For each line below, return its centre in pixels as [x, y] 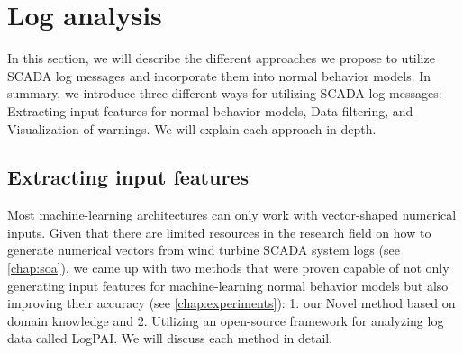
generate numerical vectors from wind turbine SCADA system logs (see [204, 250]
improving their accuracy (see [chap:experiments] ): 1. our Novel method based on [231, 303]
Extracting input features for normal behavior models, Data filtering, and [210, 110]
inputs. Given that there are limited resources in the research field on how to [219, 232]
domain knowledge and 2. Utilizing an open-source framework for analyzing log [226, 320]
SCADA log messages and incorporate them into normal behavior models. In [219, 75]
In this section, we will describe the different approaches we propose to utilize [221, 58]
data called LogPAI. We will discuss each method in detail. [170, 338]
